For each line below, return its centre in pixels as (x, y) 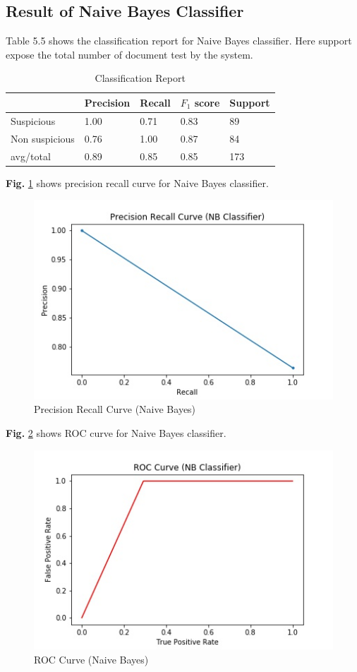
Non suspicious (43, 138)
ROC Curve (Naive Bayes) (91, 659)
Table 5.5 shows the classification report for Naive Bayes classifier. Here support (179, 41)
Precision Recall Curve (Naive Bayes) (115, 409)
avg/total (31, 156)
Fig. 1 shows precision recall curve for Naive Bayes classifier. (137, 182)
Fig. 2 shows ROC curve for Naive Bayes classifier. (116, 433)
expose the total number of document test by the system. (129, 54)
